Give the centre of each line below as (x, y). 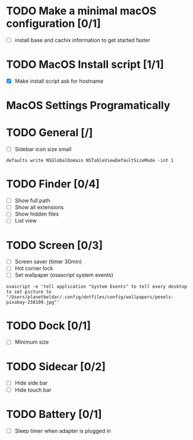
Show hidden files (37, 214)
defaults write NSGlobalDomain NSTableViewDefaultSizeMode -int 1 (90, 161)
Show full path (32, 201)
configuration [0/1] (53, 24)
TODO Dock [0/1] (48, 325)
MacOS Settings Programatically (88, 106)
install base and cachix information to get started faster (82, 40)
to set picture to (29, 292)
